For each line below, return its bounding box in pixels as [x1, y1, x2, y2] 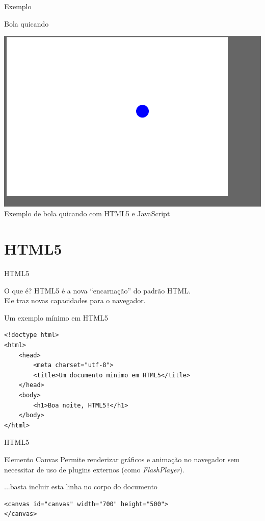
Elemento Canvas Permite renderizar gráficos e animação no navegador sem [4, 454, 240, 464]
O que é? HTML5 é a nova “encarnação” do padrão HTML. [4, 285, 191, 296]
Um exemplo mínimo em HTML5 [4, 312, 108, 323]
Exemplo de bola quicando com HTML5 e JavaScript [4, 208, 170, 219]
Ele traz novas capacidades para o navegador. [4, 295, 146, 306]
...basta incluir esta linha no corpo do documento [4, 481, 157, 492]
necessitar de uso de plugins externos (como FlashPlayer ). [4, 464, 184, 474]
